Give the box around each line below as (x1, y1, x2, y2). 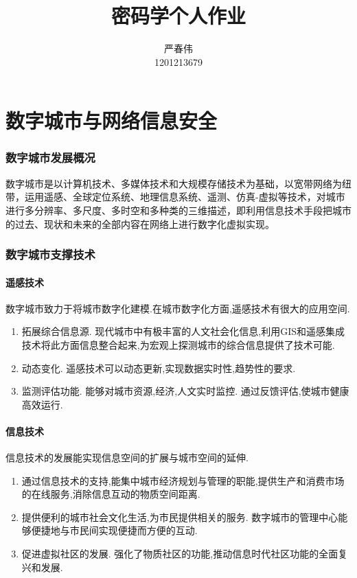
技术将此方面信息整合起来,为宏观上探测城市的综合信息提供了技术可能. (21, 337, 335, 351)
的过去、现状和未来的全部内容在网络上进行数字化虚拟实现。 (5, 216, 275, 231)
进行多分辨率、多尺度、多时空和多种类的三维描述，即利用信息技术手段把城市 (5, 203, 352, 217)
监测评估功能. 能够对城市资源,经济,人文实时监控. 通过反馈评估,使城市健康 (21, 384, 349, 398)
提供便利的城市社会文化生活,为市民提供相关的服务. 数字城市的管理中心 (21, 509, 338, 524)
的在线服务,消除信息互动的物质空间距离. (21, 487, 200, 501)
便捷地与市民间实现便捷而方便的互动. (31, 523, 198, 537)
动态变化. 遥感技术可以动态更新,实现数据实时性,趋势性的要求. (21, 360, 296, 375)
